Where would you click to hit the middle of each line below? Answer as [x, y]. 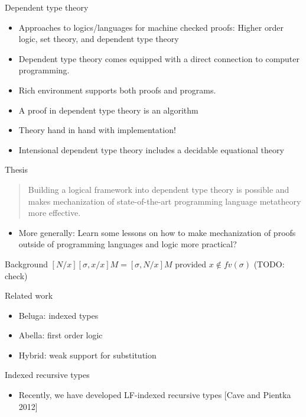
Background [26, 264]
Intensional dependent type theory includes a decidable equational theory [151, 149]
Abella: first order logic [61, 335]
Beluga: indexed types [58, 315]
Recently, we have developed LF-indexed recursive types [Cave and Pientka [155, 395]
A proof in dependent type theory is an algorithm [108, 110]
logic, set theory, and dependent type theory [99, 39]
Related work [29, 295]
